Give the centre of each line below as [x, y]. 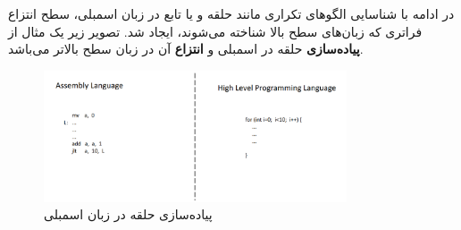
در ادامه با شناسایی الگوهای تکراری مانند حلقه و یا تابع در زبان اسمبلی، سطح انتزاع [231, 13]
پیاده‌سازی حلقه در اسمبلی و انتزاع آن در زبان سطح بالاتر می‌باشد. [186, 49]
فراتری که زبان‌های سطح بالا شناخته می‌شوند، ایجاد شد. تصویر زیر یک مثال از [215, 31]
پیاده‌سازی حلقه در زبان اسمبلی [128, 214]
